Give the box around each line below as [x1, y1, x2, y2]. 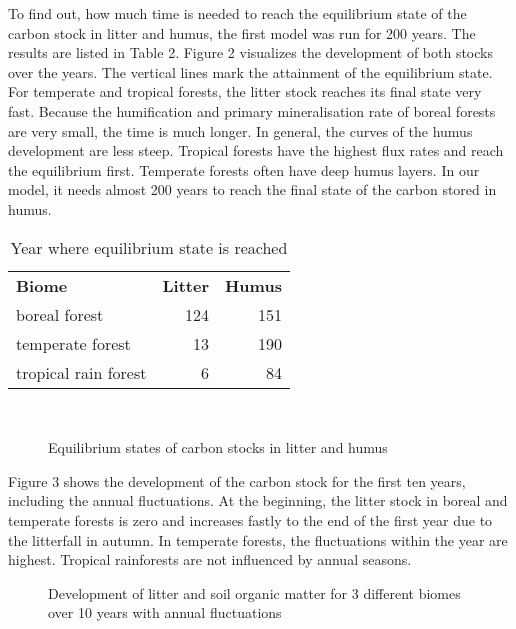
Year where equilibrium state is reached [10, 235, 288, 259]
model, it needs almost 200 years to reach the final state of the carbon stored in [8, 179, 497, 200]
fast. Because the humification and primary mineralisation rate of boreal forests [8, 100, 496, 121]
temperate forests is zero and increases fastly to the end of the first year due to [8, 509, 493, 530]
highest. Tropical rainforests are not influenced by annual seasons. [8, 549, 412, 570]
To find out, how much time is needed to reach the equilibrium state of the [8, 3, 467, 23]
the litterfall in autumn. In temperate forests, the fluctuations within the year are [8, 529, 508, 550]
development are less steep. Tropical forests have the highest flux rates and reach [8, 140, 504, 161]
